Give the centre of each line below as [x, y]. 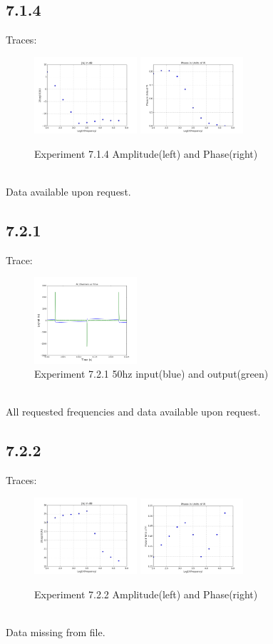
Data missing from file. [56, 632]
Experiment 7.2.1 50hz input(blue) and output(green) [151, 374]
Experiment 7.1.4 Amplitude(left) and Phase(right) [146, 153]
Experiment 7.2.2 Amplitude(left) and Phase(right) [146, 594]
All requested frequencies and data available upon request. [133, 412]
